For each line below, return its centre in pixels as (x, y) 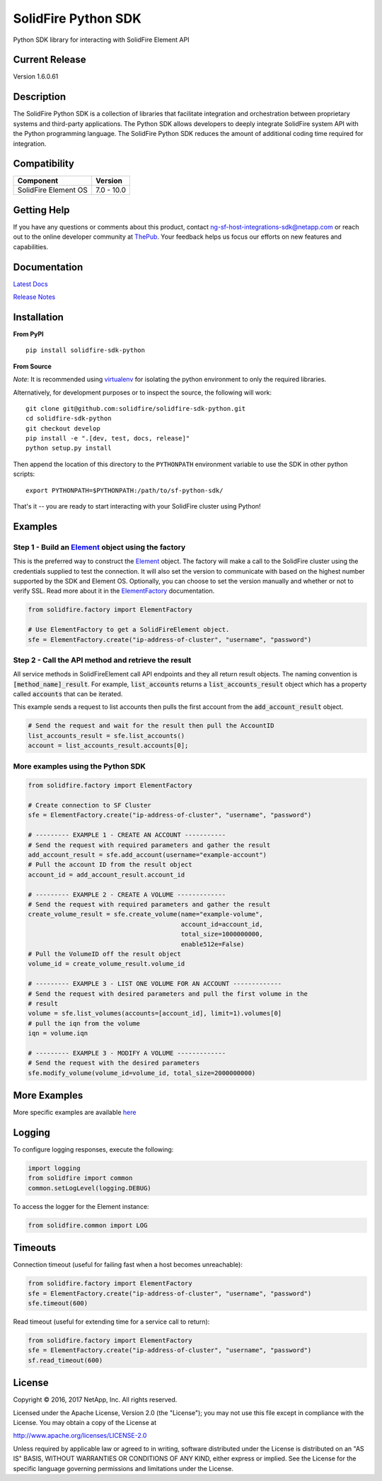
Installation (38, 317)
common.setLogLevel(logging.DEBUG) (89, 1188)
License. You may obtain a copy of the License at (85, 1423)
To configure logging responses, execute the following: (93, 1150)
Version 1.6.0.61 (36, 76)
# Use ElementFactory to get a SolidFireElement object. (129, 630)
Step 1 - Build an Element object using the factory (99, 547)
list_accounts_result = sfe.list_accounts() (106, 736)
